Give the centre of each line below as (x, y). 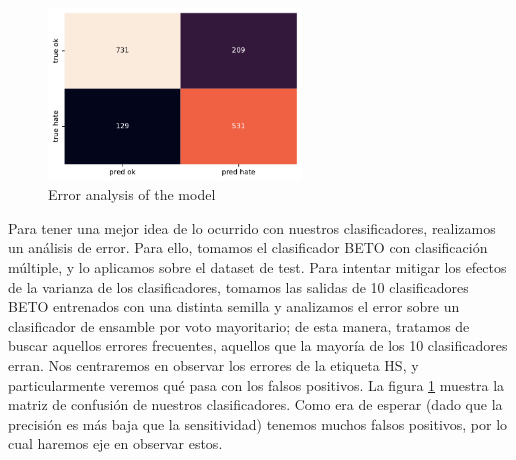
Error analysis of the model (132, 194)
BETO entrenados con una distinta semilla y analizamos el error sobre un (234, 306)
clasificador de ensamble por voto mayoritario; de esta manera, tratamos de (239, 325)
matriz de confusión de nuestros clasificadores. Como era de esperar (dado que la (255, 404)
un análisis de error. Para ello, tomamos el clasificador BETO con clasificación (248, 247)
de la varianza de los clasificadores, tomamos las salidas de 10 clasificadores (238, 286)
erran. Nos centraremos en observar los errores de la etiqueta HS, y (213, 365)
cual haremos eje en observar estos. (115, 443)
